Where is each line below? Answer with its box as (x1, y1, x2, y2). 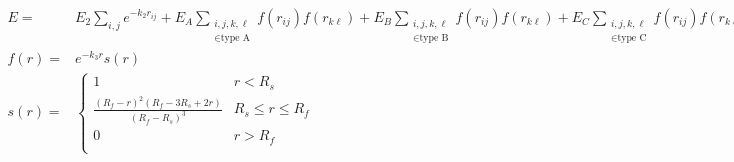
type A (220, 32, 251, 43)
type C (617, 32, 647, 43)
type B (419, 32, 449, 43)
